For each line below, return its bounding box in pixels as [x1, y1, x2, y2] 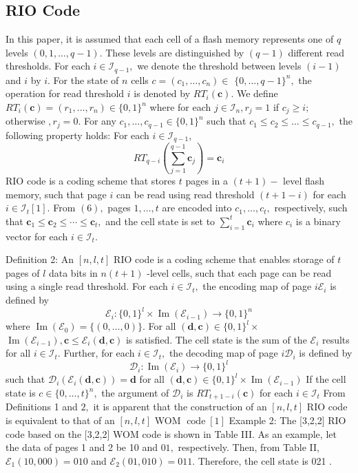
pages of [6, 265, 40, 280]
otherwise [6, 114, 45, 128]
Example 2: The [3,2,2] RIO [229, 413, 346, 428]
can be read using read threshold [116, 187, 255, 201]
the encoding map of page [202, 279, 312, 293]
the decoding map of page [169, 346, 278, 360]
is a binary [295, 213, 341, 228]
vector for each [6, 229, 68, 243]
